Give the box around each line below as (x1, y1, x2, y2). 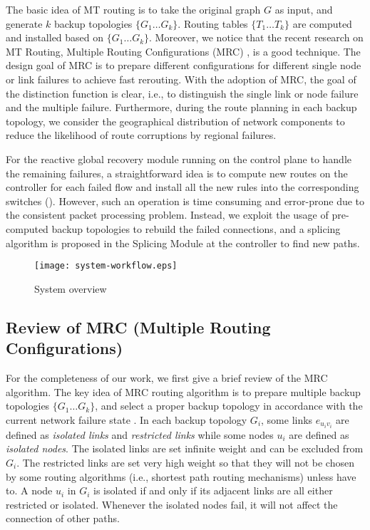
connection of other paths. (6, 511, 120, 526)
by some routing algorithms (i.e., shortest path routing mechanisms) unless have (6, 469, 356, 484)
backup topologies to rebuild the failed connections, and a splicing (51, 221, 341, 236)
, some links (261, 412, 313, 427)
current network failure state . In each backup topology (6, 412, 247, 427)
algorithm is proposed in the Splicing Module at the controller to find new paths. (6, 235, 360, 250)
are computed (292, 16, 352, 31)
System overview (34, 281, 107, 296)
